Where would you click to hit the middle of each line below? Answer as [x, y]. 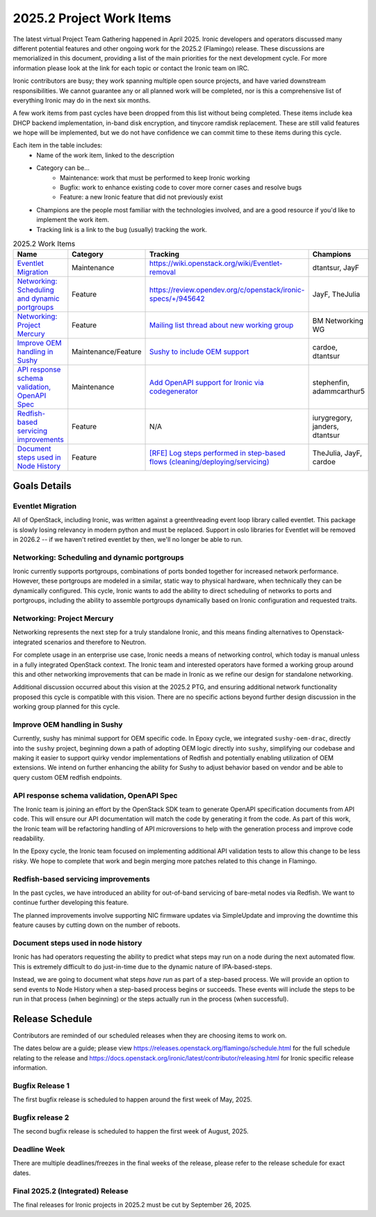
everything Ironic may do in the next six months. [82, 100]
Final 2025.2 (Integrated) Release [71, 1191]
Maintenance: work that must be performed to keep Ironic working [155, 178]
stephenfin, [331, 383]
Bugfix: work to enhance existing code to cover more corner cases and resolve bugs [181, 187]
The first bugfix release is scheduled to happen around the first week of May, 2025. [133, 1099]
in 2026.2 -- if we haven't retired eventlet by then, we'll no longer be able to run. [128, 539]
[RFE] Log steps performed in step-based [218, 453]
